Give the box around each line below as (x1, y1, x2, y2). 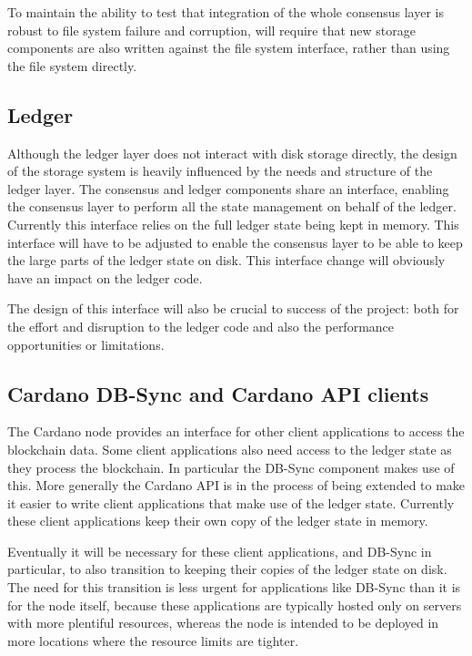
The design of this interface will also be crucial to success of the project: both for (7, 299, 459, 318)
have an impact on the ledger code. (7, 268, 203, 287)
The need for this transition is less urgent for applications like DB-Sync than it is (7, 578, 461, 597)
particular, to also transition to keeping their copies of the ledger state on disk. (7, 559, 447, 579)
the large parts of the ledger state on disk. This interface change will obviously (7, 251, 446, 270)
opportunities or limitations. (7, 334, 165, 354)
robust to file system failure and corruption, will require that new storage (7, 20, 416, 39)
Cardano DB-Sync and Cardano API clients (7, 379, 429, 407)
